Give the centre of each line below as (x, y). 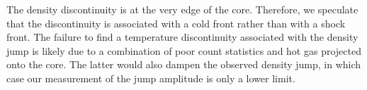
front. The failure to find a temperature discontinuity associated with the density (182, 37)
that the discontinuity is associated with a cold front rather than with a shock (176, 23)
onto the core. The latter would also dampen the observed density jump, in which (184, 64)
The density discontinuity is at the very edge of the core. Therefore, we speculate (182, 9)
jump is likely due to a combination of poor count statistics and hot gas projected (184, 50)
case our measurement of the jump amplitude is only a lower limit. (151, 78)
